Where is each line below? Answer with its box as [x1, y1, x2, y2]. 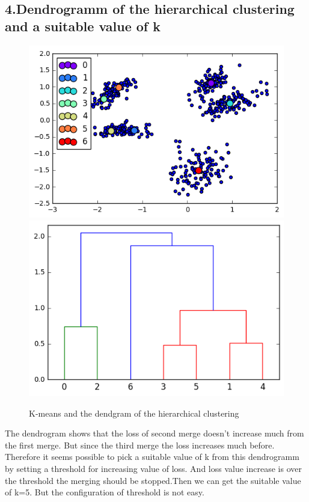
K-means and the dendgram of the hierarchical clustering [29, 406, 239, 419]
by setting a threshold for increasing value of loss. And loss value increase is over [5, 462, 302, 474]
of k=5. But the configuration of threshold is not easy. [5, 486, 204, 498]
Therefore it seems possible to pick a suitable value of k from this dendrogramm [5, 450, 299, 463]
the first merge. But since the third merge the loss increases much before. [5, 438, 275, 451]
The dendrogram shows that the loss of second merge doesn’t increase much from [5, 427, 304, 439]
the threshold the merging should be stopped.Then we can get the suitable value [5, 474, 301, 486]
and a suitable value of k [5, 17, 161, 35]
